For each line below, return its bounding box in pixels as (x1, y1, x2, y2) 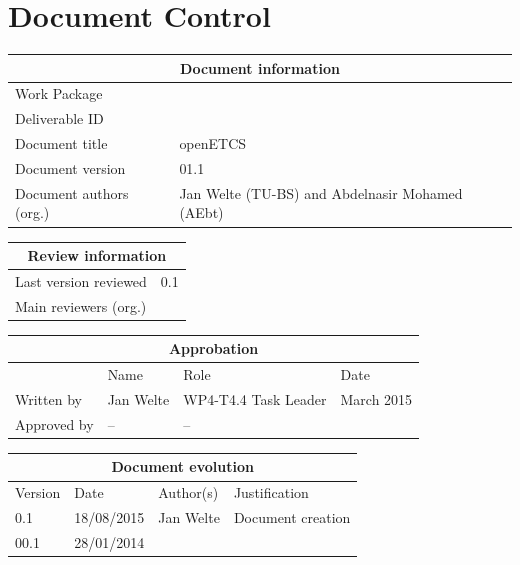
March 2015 (340, 389, 413, 409)
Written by (15, 389, 82, 409)
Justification (233, 482, 309, 503)
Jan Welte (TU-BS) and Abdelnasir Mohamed (179, 182, 463, 203)
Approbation (168, 338, 259, 359)
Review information (27, 245, 167, 266)
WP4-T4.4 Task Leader (183, 389, 327, 409)
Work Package (15, 83, 103, 104)
